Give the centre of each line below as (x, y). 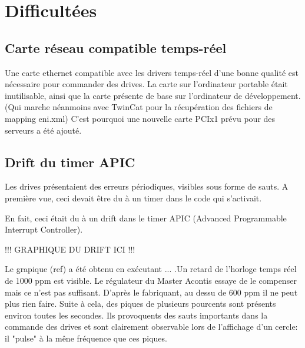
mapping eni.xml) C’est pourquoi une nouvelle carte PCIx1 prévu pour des (140, 118)
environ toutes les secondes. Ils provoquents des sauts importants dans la (136, 315)
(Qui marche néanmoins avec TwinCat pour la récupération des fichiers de (139, 107)
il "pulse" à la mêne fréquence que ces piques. (86, 338)
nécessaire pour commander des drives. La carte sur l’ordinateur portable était (146, 84)
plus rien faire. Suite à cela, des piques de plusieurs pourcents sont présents (140, 304)
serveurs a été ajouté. (43, 130)
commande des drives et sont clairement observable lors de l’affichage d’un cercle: (151, 327)
